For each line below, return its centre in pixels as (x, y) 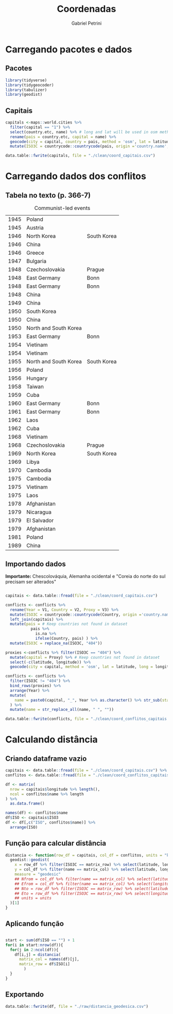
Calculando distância (51, 740)
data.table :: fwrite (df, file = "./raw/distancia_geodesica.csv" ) (77, 1006)
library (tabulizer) (26, 90)
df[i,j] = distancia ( (38, 955)
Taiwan (35, 387)
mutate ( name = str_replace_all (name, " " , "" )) (62, 710)
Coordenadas (86, 9)
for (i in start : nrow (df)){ (34, 945)
